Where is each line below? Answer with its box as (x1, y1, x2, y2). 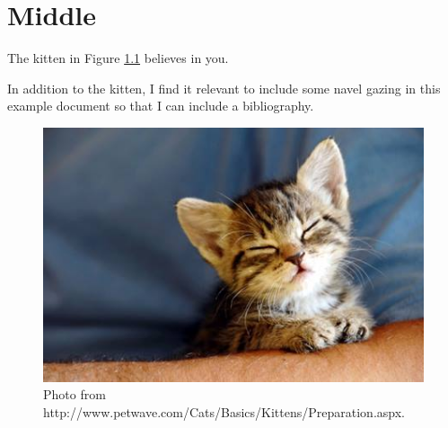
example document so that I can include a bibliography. (7, 96, 314, 115)
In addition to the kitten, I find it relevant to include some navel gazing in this (7, 78, 441, 97)
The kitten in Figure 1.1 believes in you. (7, 49, 229, 67)
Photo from (43, 385, 106, 404)
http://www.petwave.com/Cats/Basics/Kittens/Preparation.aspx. (43, 402, 405, 421)
